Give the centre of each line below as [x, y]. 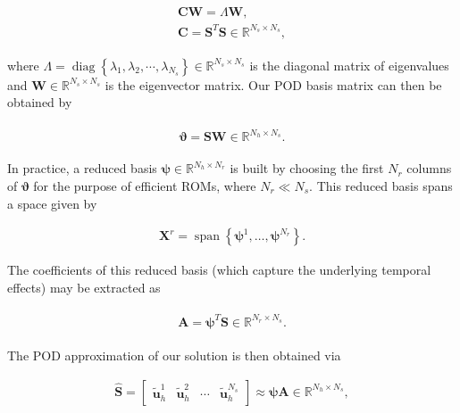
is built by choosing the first [307, 168]
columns [429, 168]
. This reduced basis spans [381, 185]
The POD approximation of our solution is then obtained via [174, 355]
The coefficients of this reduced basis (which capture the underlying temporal [219, 270]
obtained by [40, 102]
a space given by [52, 203]
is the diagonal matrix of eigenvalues [349, 65]
